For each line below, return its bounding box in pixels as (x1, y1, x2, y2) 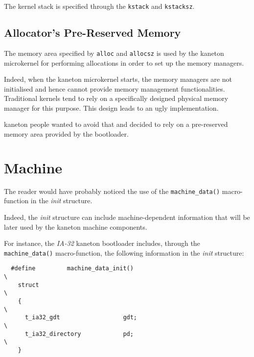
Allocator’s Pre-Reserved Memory (4, 25, 181, 40)
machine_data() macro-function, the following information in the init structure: (4, 247, 244, 258)
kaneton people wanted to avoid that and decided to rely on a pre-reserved (4, 119, 228, 129)
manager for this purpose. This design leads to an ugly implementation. (4, 102, 219, 113)
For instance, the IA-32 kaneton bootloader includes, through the (4, 238, 200, 248)
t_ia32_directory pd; (24, 330, 134, 337)
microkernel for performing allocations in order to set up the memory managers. (4, 57, 244, 68)
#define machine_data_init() (11, 265, 134, 272)
